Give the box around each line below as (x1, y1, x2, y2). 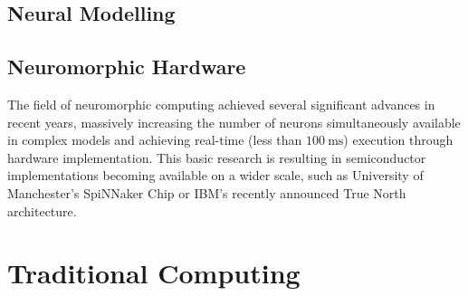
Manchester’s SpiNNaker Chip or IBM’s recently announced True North (7, 183, 406, 202)
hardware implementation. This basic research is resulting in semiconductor (7, 148, 426, 167)
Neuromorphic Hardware (7, 53, 246, 81)
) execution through (343, 130, 454, 149)
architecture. (7, 201, 77, 220)
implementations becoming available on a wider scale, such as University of (7, 166, 424, 185)
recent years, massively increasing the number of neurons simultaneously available (7, 112, 461, 131)
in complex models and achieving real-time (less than (7, 130, 302, 149)
